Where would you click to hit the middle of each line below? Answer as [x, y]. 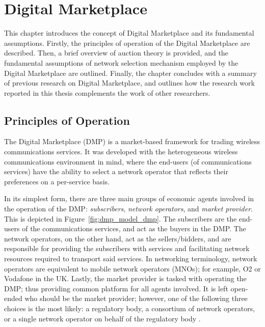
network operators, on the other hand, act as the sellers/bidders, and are [118, 238]
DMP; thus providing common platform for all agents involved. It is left [116, 288]
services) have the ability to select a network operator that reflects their [116, 171]
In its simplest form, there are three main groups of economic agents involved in [129, 198]
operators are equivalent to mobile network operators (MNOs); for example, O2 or [132, 268]
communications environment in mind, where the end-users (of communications [128, 161]
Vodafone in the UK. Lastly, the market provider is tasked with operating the [125, 278]
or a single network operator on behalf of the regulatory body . [102, 318]
